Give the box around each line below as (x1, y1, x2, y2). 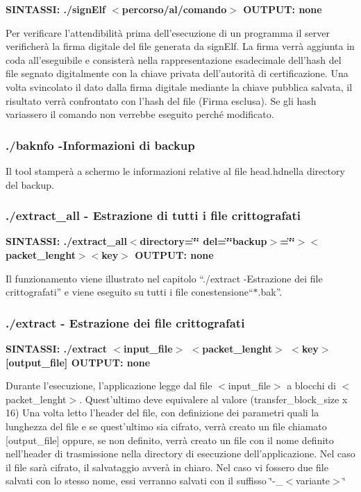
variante (296, 473, 330, 488)
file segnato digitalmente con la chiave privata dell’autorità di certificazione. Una (6, 66, 349, 80)
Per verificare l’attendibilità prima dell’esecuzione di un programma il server (6, 25, 330, 40)
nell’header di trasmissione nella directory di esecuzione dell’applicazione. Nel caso (6, 446, 355, 461)
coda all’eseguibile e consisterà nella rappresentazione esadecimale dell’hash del (6, 52, 342, 67)
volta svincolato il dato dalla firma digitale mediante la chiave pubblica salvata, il (6, 79, 353, 94)
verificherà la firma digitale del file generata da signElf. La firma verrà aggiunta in (6, 39, 355, 53)
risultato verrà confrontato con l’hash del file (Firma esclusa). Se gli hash (6, 93, 317, 108)
